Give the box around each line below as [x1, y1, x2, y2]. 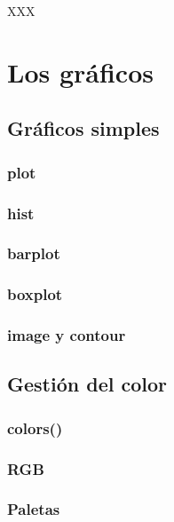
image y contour [7, 324, 126, 346]
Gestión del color [7, 370, 167, 398]
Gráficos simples [7, 115, 160, 142]
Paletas [7, 498, 60, 520]
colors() [7, 416, 63, 439]
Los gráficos [7, 53, 154, 90]
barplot [7, 242, 60, 265]
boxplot [7, 283, 63, 305]
